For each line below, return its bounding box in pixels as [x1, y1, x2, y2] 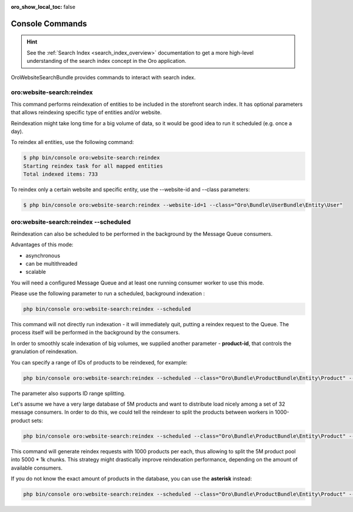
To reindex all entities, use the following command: [11, 139, 134, 146]
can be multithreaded [25, 260, 78, 267]
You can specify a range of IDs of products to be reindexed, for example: [11, 359, 188, 366]
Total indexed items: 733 [23, 171, 98, 178]
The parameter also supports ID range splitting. [11, 390, 126, 397]
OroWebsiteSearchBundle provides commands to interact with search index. [11, 73, 196, 81]
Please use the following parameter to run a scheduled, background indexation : [11, 290, 205, 297]
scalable [25, 268, 46, 276]
